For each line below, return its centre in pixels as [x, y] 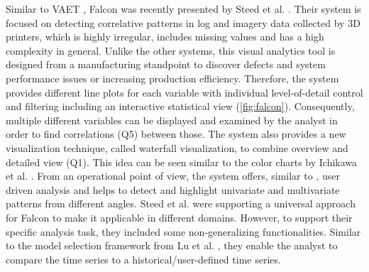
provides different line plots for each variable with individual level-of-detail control [184, 92]
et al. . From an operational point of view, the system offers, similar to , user [173, 176]
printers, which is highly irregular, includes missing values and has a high [165, 37]
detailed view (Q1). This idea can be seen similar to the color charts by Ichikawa [182, 162]
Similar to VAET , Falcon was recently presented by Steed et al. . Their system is [183, 9]
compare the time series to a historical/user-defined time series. [143, 259]
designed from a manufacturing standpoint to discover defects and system [166, 64]
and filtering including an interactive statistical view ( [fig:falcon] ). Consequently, [180, 106]
